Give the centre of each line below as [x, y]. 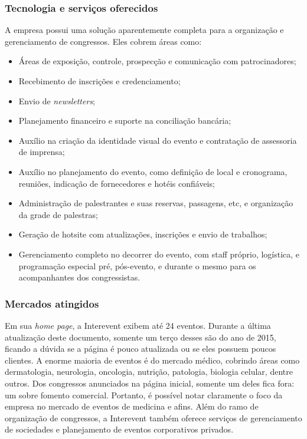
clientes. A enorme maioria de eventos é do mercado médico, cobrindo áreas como [152, 360]
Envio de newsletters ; [57, 100]
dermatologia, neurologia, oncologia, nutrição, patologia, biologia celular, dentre [149, 372]
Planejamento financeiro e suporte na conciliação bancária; [125, 121]
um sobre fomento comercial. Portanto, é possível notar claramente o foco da [144, 395]
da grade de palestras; [58, 214]
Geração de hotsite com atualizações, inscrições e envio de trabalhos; [143, 234]
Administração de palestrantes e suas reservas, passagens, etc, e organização [156, 203]
